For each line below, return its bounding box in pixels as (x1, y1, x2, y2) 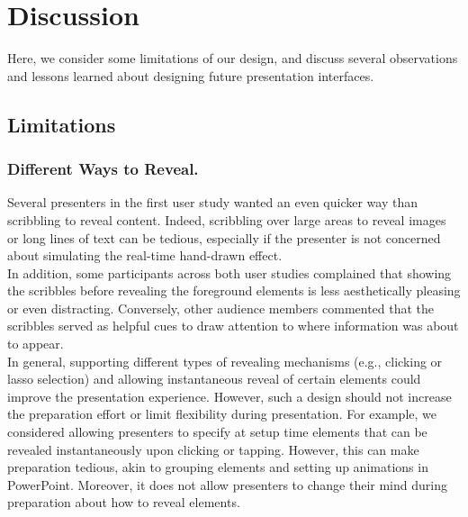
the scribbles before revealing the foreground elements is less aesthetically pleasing (7, 281, 461, 300)
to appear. (7, 334, 64, 353)
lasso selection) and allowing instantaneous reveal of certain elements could (7, 369, 421, 388)
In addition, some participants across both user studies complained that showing (7, 263, 452, 282)
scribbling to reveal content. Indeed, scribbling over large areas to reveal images (7, 210, 446, 229)
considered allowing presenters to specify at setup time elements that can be (7, 422, 427, 441)
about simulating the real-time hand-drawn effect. (7, 246, 283, 265)
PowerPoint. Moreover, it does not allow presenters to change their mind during (7, 475, 447, 494)
